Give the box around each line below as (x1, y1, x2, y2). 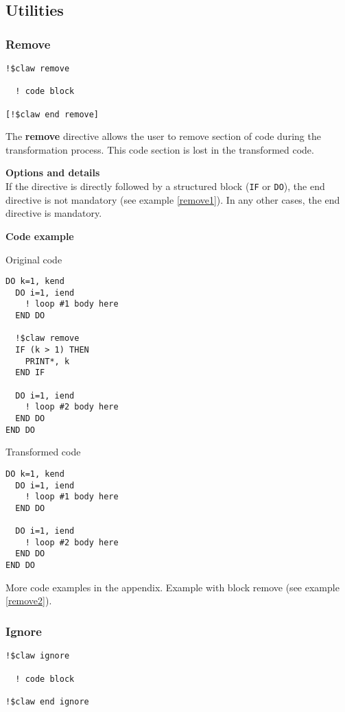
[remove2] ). (5, 593, 52, 608)
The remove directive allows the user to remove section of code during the (5, 129, 321, 143)
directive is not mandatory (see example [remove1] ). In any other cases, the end (5, 192, 340, 206)
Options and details (5, 165, 100, 180)
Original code (5, 252, 62, 266)
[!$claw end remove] (5, 109, 99, 119)
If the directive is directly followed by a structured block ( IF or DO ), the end (5, 179, 325, 193)
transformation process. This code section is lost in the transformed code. (5, 142, 314, 156)
